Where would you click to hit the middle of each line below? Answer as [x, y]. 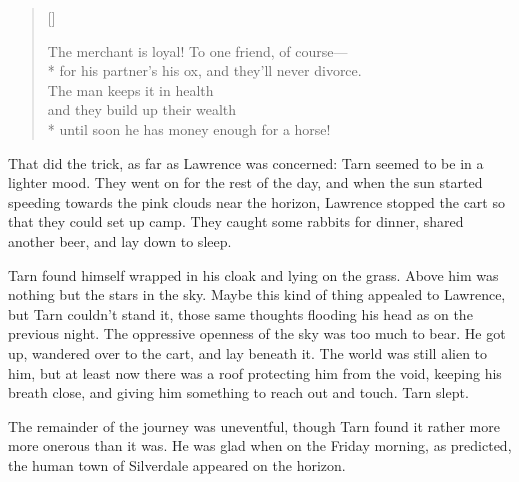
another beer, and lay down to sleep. [120, 240]
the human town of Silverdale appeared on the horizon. [177, 464]
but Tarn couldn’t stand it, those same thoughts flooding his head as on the [240, 313]
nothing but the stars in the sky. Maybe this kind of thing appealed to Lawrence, [257, 294]
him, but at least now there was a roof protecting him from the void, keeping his [255, 372]
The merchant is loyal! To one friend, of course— [197, 50]
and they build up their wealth [142, 109]
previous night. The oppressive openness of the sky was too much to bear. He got [257, 333]
